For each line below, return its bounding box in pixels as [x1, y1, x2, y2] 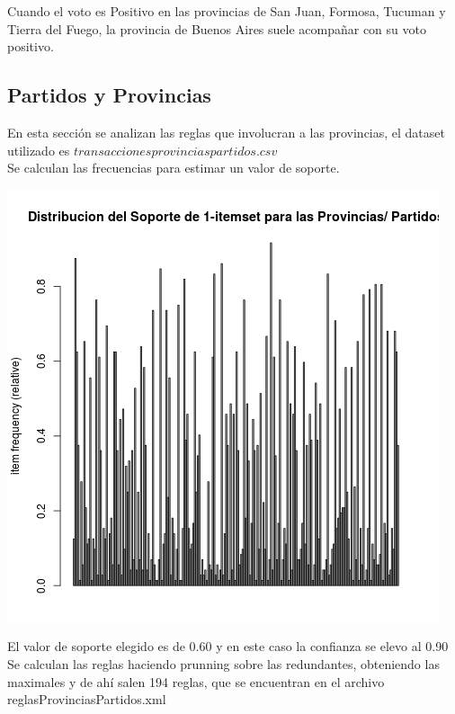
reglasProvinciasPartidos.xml [7, 690, 166, 709]
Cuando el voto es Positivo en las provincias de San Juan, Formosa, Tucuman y [7, 2, 446, 20]
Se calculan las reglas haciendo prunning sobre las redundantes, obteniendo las [7, 654, 440, 673]
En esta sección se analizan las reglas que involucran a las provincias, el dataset [7, 122, 445, 141]
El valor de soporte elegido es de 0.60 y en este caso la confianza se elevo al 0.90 [7, 637, 449, 656]
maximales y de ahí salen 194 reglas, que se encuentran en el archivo [7, 672, 385, 691]
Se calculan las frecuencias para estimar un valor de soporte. [7, 158, 340, 177]
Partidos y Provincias [7, 81, 211, 109]
